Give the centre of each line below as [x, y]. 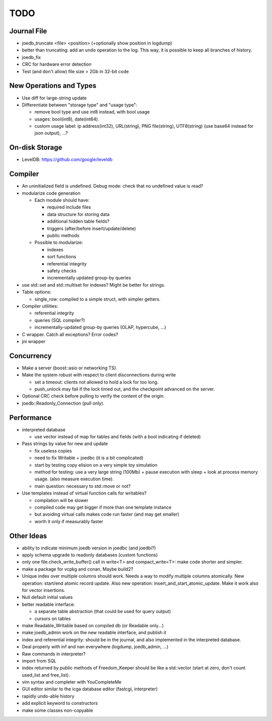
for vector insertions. [44, 590]
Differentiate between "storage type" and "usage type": [80, 105]
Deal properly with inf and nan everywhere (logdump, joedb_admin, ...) [95, 647]
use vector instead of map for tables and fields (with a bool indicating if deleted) [118, 437]
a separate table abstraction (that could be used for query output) [103, 612]
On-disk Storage [36, 148]
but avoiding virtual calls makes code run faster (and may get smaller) [107, 514]
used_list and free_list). [46, 675]
